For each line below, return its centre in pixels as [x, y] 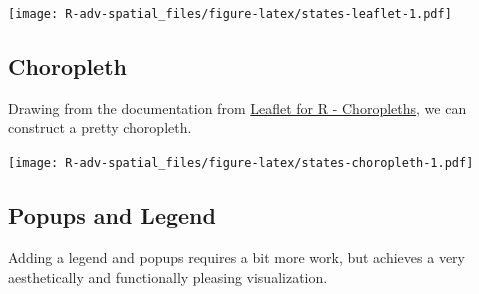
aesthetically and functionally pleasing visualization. [168, 276]
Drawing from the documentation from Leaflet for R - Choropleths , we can [237, 107]
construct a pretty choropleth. [100, 127]
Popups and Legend [112, 215]
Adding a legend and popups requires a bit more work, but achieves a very [236, 256]
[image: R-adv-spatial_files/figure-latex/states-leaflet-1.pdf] [230, 14]
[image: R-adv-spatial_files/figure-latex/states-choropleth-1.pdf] [241, 163]
